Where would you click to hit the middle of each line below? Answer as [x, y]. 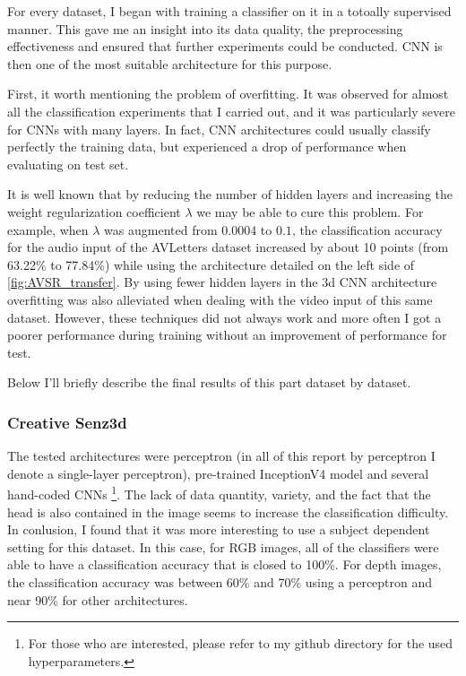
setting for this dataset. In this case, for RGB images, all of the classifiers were [223, 546]
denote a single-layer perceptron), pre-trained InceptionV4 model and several [218, 473]
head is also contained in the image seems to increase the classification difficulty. [228, 511]
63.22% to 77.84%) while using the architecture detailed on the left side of [211, 264]
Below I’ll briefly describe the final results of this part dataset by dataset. [209, 382]
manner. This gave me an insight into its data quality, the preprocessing [205, 28]
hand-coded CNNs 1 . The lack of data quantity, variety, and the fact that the [219, 493]
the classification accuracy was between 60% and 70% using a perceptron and [220, 581]
